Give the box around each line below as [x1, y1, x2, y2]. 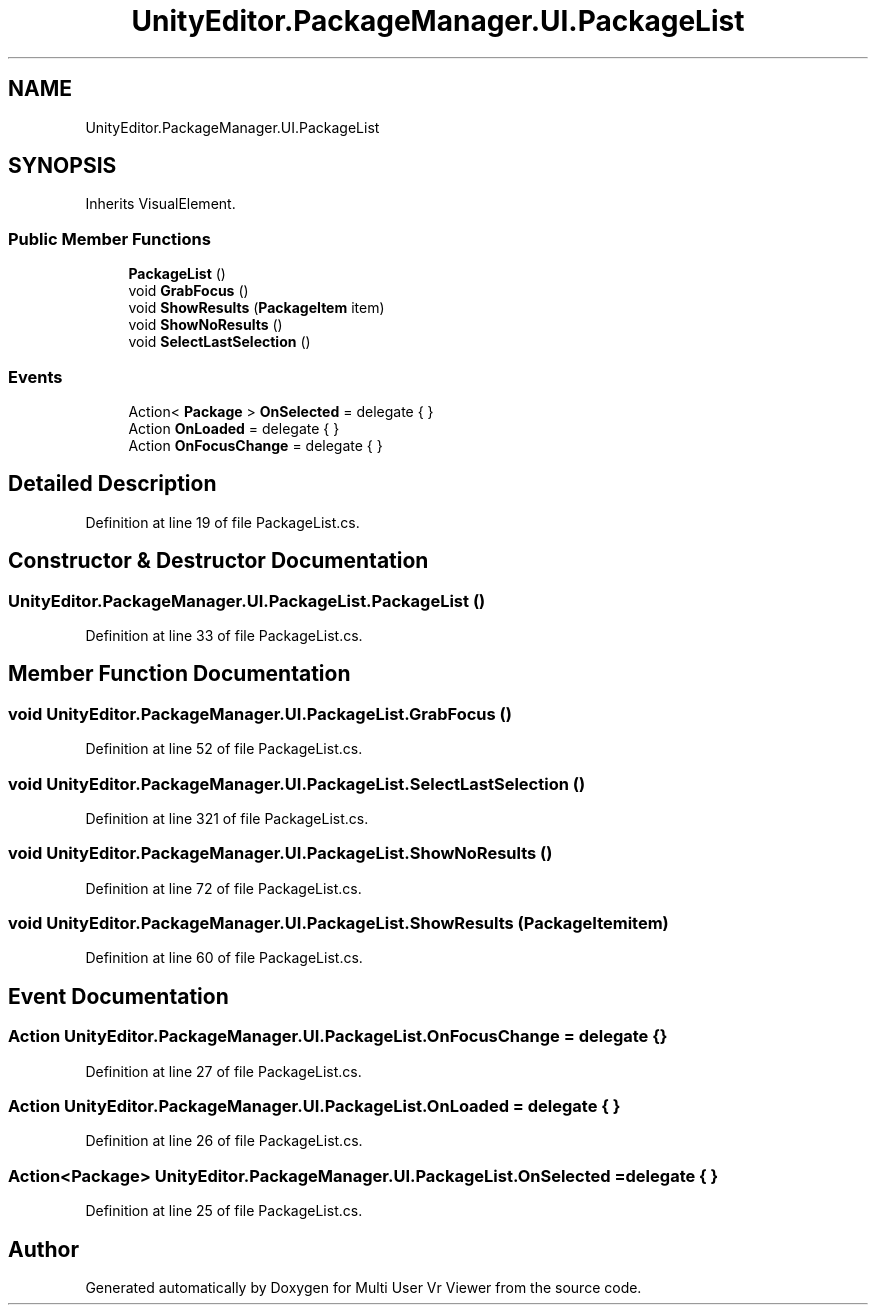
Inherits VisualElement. [85, 195, 236, 213]
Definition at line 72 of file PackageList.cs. [85, 879, 362, 897]
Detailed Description [8, 471, 217, 497]
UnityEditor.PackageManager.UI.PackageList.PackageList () [8, 590, 486, 611]
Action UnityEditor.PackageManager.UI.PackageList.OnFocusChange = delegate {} [8, 1026, 668, 1047]
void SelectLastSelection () [128, 333, 311, 351]
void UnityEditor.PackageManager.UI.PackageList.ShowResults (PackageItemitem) [8, 913, 669, 934]
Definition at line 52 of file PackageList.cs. [85, 740, 363, 758]
